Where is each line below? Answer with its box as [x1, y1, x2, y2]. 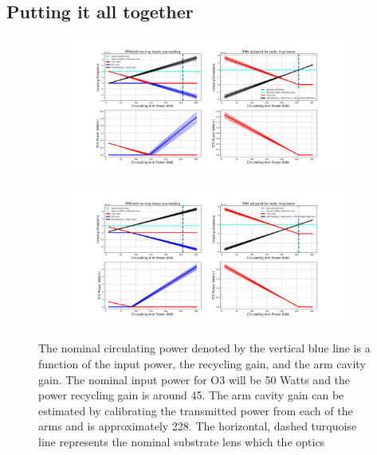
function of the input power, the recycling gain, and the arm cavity [38, 355, 366, 371]
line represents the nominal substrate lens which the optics [38, 433, 325, 449]
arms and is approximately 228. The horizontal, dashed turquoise [38, 418, 357, 434]
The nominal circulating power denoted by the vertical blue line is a [38, 340, 371, 356]
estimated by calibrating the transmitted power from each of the [38, 402, 353, 418]
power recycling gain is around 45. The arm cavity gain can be [38, 387, 344, 403]
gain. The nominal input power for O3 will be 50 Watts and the [38, 371, 351, 387]
